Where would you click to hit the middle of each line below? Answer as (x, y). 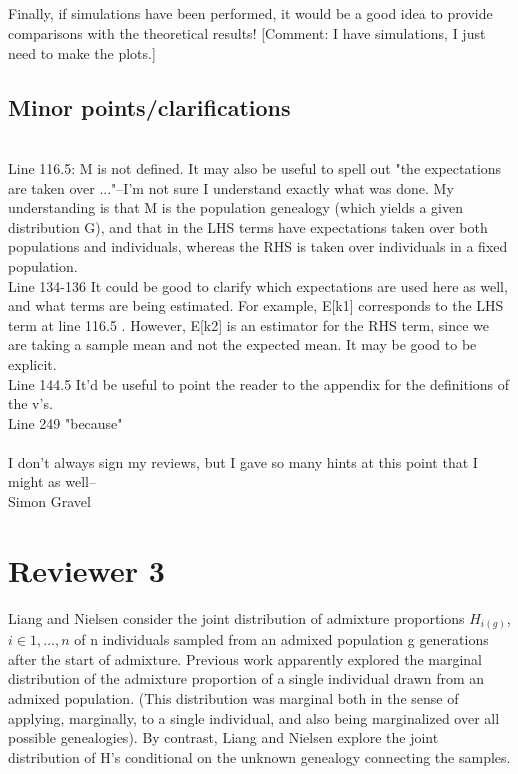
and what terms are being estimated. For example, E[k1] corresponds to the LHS (256, 305)
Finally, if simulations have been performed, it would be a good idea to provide (250, 13)
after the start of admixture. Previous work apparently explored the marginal (245, 658)
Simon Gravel (49, 501)
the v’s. (30, 403)
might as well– (52, 481)
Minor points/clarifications (149, 106)
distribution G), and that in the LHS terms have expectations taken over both (248, 226)
